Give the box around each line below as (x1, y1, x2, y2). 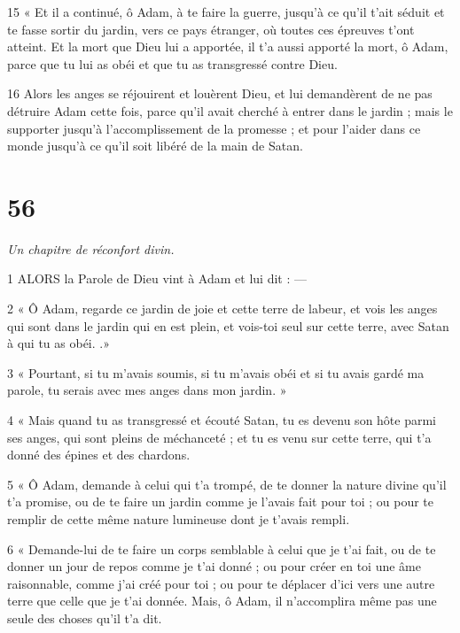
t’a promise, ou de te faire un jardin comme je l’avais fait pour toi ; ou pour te (7, 492, 434, 511)
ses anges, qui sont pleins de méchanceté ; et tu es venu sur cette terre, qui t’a (7, 428, 432, 446)
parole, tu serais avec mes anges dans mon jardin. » (7, 381, 287, 399)
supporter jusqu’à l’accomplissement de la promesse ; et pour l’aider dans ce (7, 119, 421, 137)
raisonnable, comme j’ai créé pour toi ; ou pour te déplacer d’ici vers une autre (7, 574, 435, 592)
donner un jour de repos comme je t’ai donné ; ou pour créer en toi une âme (7, 557, 421, 575)
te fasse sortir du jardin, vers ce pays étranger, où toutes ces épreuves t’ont (7, 19, 415, 38)
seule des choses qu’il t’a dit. (7, 608, 162, 627)
